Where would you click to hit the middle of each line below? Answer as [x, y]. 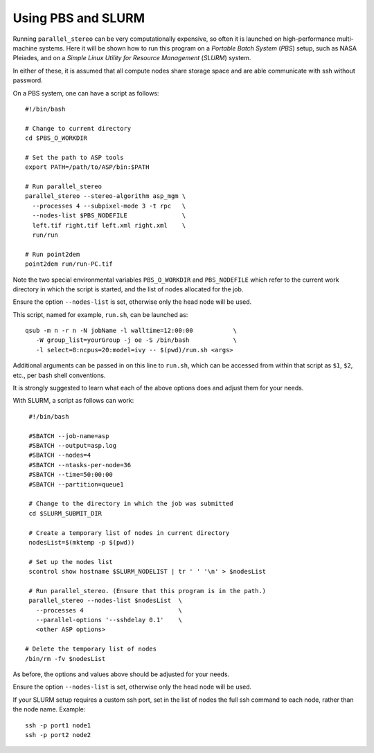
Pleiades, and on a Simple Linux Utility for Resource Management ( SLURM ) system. [132, 58]
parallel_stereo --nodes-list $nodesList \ [106, 601]
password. [28, 80]
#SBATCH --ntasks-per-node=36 [80, 465]
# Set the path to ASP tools [74, 157]
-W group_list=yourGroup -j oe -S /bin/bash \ [136, 340]
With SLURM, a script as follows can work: [73, 401]
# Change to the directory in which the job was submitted [131, 504]
